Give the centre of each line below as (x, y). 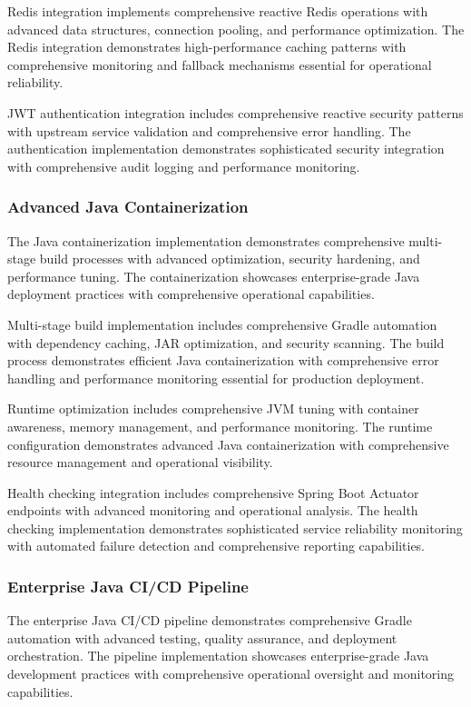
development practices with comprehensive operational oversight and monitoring (231, 674)
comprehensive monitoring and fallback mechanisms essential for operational (220, 64)
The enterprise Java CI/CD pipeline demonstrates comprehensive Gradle (210, 620)
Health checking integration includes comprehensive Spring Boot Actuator (213, 492)
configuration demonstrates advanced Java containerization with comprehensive (228, 444)
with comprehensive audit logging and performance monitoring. (184, 166)
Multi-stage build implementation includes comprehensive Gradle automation (222, 324)
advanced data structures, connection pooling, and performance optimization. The (236, 29)
